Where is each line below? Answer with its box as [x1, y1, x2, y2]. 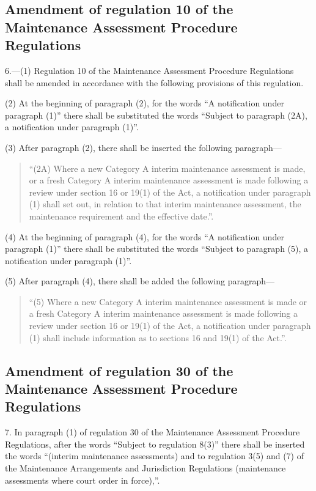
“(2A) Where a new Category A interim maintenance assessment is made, [29, 161, 306, 174]
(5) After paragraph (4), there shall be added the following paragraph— [5, 275, 274, 287]
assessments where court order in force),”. [5, 473, 160, 486]
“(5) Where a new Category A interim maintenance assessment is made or [29, 295, 307, 308]
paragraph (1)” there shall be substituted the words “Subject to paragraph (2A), [5, 108, 307, 121]
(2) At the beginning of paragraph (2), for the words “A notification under [5, 97, 284, 109]
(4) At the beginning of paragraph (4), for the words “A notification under [5, 230, 284, 243]
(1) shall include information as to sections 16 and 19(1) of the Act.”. [29, 331, 287, 344]
